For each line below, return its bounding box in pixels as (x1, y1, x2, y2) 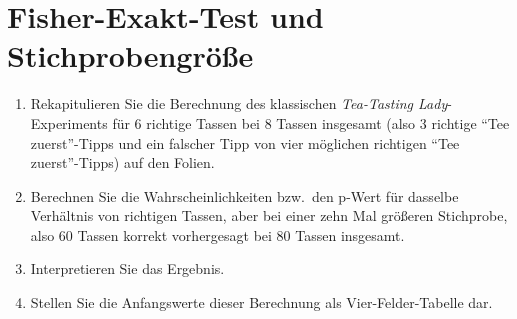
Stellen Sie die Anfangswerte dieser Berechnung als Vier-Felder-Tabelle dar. (30, 292, 493, 313)
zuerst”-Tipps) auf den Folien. (30, 152, 215, 173)
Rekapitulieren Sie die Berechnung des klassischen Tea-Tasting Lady (30, 93, 448, 114)
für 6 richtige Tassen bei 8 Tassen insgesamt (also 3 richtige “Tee (112, 112, 510, 133)
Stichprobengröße (7, 35, 254, 76)
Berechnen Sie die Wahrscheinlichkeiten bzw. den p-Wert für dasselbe (30, 185, 459, 206)
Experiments (30, 112, 108, 133)
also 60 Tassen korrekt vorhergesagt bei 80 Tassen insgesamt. (30, 224, 405, 245)
